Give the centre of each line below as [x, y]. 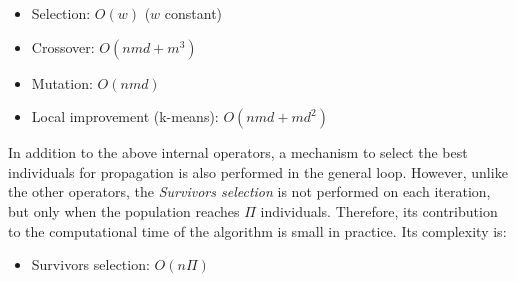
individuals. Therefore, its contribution [379, 210]
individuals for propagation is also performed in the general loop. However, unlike [258, 171]
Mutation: [62, 82]
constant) [193, 13]
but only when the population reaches [124, 210]
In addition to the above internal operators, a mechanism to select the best [238, 152]
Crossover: [63, 46]
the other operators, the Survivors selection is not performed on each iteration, [249, 191]
